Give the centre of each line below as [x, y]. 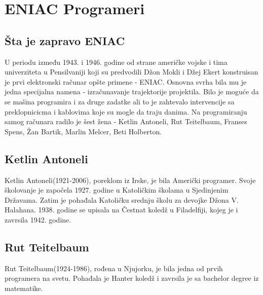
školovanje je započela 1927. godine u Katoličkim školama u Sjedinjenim [117, 190]
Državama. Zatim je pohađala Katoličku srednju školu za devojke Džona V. [122, 199]
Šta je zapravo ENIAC [65, 40]
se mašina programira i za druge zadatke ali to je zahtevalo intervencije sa [120, 101]
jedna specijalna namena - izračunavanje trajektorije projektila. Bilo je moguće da [132, 91]
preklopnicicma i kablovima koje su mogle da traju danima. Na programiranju [126, 111]
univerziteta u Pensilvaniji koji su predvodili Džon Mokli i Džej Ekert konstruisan [131, 72]
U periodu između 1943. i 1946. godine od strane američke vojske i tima [116, 62]
